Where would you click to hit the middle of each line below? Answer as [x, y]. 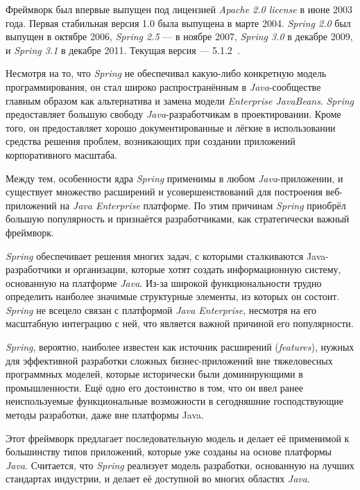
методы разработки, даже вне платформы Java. [105, 415]
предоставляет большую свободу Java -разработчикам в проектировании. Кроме [173, 114]
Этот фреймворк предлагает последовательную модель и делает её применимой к [178, 438]
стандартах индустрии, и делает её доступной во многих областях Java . [158, 479]
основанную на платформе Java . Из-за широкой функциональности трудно [164, 282]
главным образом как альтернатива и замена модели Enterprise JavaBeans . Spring [180, 100]
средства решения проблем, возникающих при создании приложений [151, 141]
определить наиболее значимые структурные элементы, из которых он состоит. [173, 296]
